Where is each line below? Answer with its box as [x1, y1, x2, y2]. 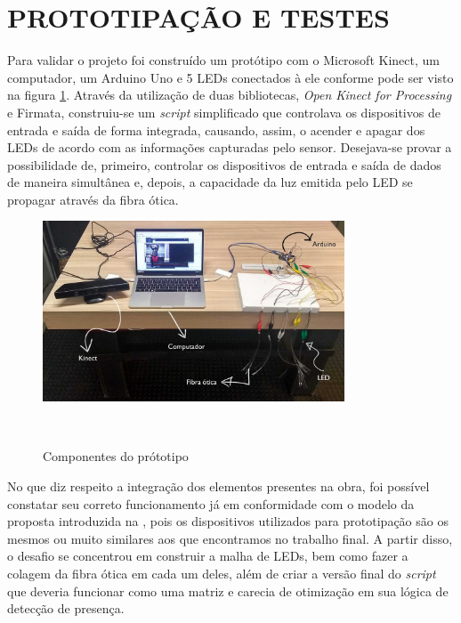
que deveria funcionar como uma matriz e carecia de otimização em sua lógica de [7, 581, 449, 600]
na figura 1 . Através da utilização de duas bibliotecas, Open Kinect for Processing [7, 85, 452, 104]
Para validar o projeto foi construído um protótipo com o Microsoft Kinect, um [7, 51, 440, 69]
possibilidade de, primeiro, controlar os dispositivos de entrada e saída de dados [7, 155, 441, 174]
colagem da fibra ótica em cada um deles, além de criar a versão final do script [7, 563, 436, 582]
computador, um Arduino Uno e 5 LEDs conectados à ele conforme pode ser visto [7, 68, 454, 86]
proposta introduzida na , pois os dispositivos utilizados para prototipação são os [7, 512, 449, 530]
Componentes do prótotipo [43, 447, 189, 465]
